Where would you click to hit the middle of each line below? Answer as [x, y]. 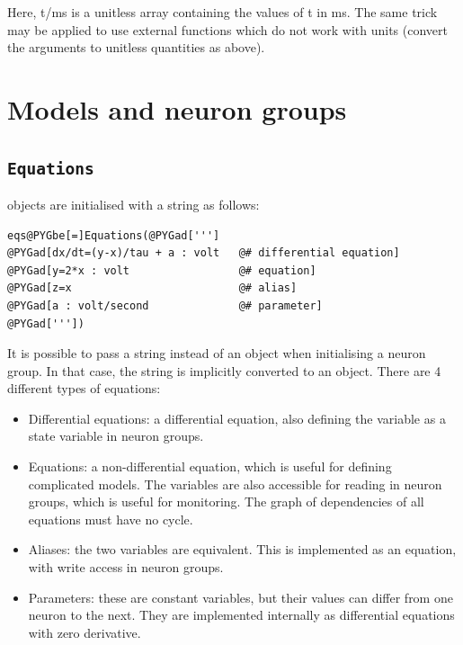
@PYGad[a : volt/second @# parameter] [165, 305]
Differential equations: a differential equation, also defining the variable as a [237, 418]
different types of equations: [84, 388]
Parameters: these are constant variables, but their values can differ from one [240, 597]
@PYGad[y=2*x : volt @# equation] [162, 270]
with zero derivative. [85, 632]
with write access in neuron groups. [126, 567]
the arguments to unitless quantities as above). [136, 47]
